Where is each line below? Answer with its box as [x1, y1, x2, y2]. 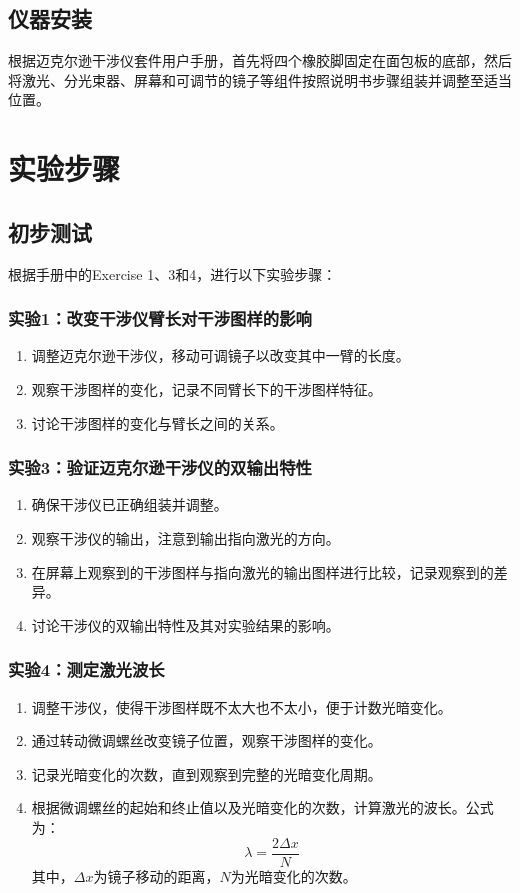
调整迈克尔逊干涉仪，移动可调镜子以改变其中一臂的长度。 [31, 345, 410, 366]
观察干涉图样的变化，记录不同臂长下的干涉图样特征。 [31, 378, 382, 399]
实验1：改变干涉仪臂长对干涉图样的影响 [8, 306, 312, 331]
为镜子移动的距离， [93, 865, 220, 886]
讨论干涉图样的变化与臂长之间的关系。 [31, 412, 284, 433]
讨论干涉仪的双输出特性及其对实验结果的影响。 [31, 614, 340, 635]
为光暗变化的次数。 [230, 865, 357, 886]
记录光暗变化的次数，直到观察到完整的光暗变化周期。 [31, 763, 382, 784]
